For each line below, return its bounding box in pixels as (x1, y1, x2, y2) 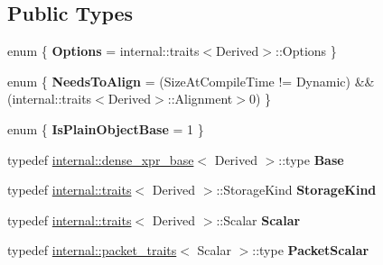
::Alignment (167, 89, 233, 108)
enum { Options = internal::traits (7, 41, 200, 60)
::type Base (278, 150, 344, 169)
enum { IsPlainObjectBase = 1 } (7, 119, 204, 138)
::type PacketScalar (252, 241, 369, 260)
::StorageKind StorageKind (216, 180, 377, 199)
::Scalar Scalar (216, 210, 301, 229)
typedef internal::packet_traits (7, 241, 177, 260)
